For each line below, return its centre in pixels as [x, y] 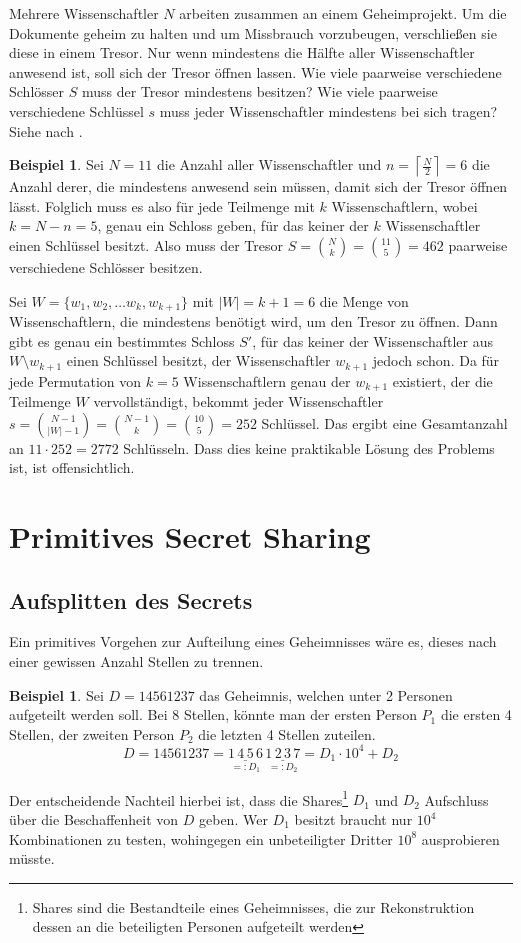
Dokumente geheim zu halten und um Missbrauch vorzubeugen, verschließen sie [253, 32]
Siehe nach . [46, 130]
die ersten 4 [476, 714]
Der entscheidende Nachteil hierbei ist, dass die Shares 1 [179, 798]
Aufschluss [456, 799]
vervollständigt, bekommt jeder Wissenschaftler [238, 401]
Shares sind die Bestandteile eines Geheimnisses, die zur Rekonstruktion [253, 906]
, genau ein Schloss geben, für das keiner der [233, 225]
